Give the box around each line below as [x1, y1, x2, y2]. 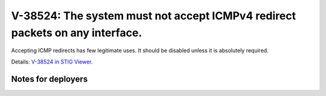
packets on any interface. [11, 26, 142, 39]
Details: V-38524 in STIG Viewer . [11, 58, 93, 65]
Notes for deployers [11, 74, 88, 84]
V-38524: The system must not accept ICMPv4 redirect [11, 9, 296, 22]
